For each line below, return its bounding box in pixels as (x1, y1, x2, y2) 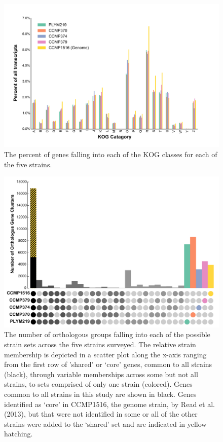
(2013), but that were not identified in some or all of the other (4, 409, 198, 419)
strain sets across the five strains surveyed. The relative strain (4, 339, 196, 350)
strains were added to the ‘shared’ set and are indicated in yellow (4, 418, 207, 429)
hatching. (4, 428, 33, 439)
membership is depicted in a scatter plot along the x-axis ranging (4, 349, 207, 359)
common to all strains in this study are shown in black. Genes (4, 389, 197, 399)
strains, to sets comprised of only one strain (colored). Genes (4, 379, 193, 389)
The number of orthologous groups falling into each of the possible (4, 329, 210, 340)
